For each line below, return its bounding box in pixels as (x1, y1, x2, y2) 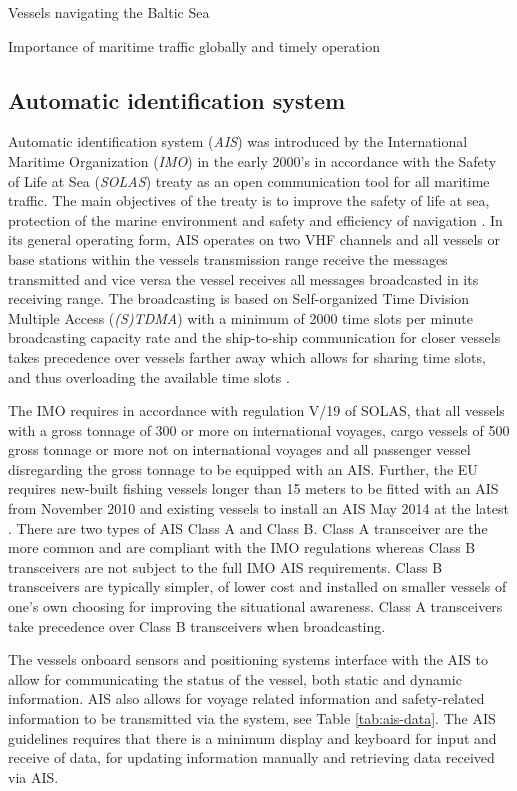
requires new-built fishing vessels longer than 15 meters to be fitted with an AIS (8, 478, 499, 499)
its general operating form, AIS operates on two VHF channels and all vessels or (8, 229, 500, 250)
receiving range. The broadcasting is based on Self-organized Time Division (8, 288, 470, 309)
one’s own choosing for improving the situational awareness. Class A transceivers (8, 596, 503, 617)
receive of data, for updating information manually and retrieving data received (8, 747, 495, 768)
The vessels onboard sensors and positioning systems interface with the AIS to (8, 649, 488, 670)
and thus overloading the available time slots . (8, 366, 290, 387)
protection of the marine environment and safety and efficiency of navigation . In (8, 209, 503, 230)
